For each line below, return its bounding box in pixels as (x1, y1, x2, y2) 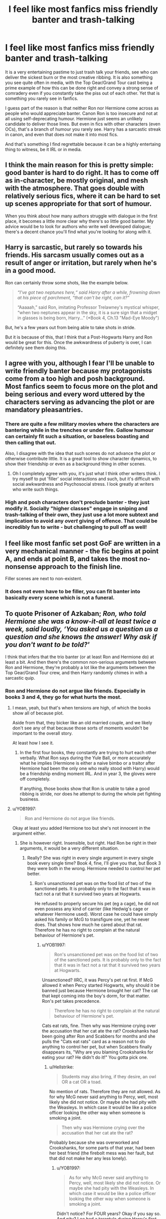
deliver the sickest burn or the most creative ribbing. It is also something (5, 74, 153, 80)
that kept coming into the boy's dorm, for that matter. (42, 993, 150, 999)
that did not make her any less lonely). (49, 1155, 127, 1161)
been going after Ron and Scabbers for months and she (42, 1033, 156, 1040)
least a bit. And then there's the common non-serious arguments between (5, 659, 156, 665)
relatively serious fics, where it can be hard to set (5, 192, 161, 200)
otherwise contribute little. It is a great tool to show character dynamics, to (5, 456, 157, 462)
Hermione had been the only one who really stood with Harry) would (19, 766, 160, 772)
